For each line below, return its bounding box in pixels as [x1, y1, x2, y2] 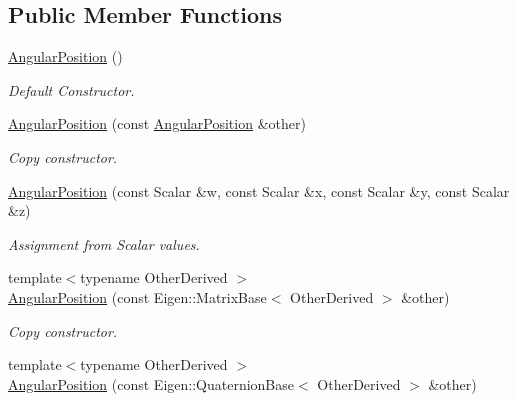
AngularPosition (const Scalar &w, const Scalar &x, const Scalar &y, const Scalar [8, 180, 510, 201]
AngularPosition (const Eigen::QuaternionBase [8, 373, 294, 394]
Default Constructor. [8, 79, 135, 100]
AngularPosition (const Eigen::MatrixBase [8, 286, 267, 307]
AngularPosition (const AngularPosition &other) [8, 113, 306, 134]
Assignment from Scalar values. [8, 233, 200, 254]
